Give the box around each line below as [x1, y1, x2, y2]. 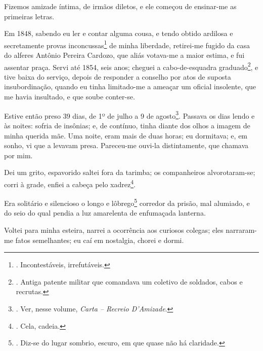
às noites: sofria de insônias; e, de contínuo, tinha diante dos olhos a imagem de [4, 120, 250, 130]
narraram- [226, 224, 257, 235]
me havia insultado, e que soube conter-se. [4, 91, 135, 102]
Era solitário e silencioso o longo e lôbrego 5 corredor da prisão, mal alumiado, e [4, 196, 250, 208]
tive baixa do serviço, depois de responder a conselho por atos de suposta [4, 71, 231, 82]
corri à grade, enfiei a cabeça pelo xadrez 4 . [4, 177, 136, 189]
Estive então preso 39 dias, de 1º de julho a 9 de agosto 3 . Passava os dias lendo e [4, 109, 255, 121]
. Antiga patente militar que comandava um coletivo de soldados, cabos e [16, 276, 243, 287]
